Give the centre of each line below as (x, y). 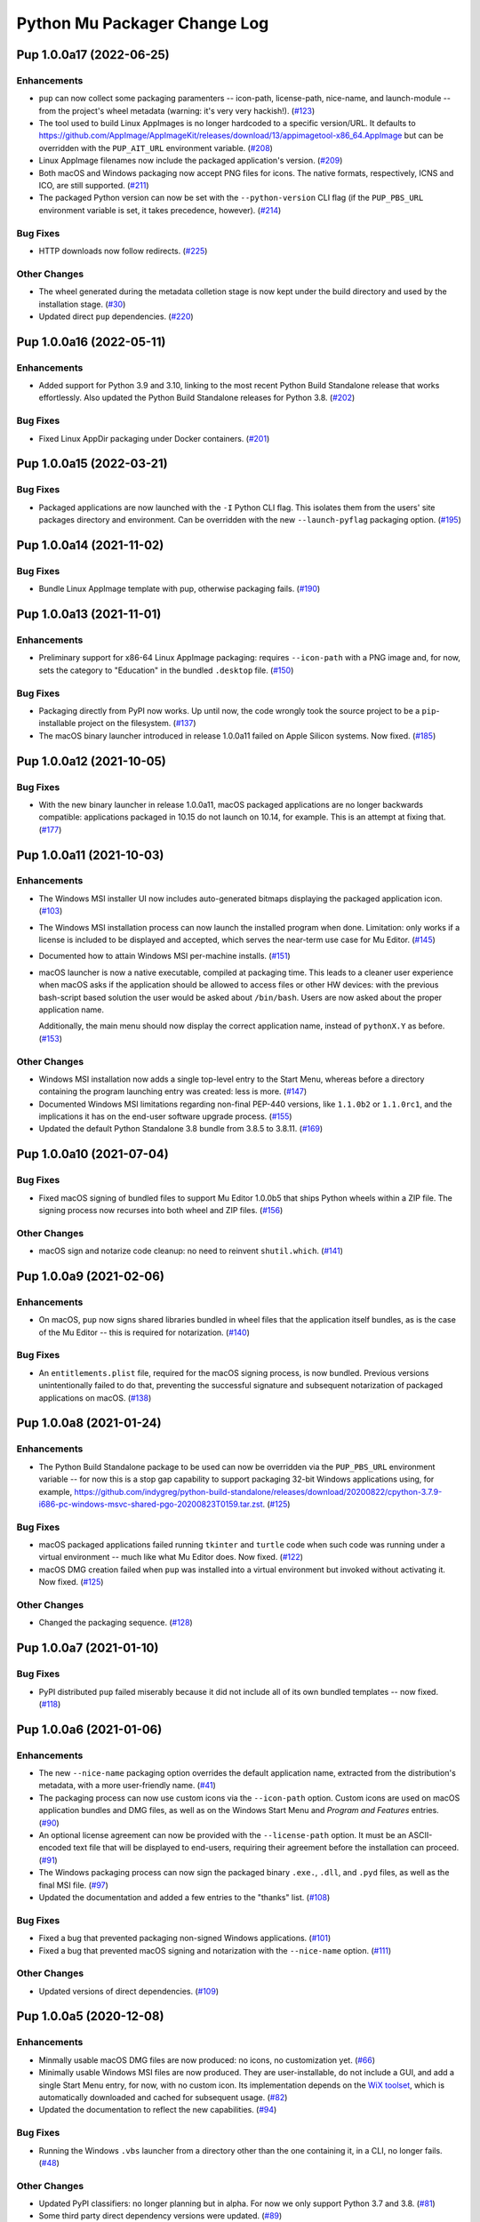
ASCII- (420, 1835)
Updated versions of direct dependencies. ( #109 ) (129, 1991)
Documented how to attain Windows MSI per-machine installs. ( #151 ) (164, 956)
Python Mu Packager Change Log (143, 23)
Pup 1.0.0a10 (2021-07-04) (92, 1154)
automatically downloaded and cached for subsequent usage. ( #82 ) (163, 2097)
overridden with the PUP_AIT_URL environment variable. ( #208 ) (156, 148)
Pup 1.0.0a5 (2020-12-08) (90, 2016)
